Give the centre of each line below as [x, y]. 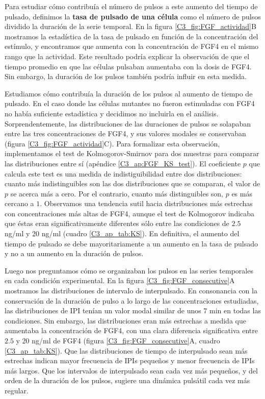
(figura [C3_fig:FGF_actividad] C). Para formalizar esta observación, [112, 143]
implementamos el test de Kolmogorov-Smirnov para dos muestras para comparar [132, 153]
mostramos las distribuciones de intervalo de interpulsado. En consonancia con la [131, 291]
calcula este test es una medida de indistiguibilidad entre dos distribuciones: [123, 173]
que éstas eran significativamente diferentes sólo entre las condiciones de [117, 223]
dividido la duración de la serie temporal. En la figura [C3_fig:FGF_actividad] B [130, 26]
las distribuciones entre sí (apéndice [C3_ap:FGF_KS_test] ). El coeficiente [123, 163]
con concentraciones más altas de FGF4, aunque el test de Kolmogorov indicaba [130, 213]
